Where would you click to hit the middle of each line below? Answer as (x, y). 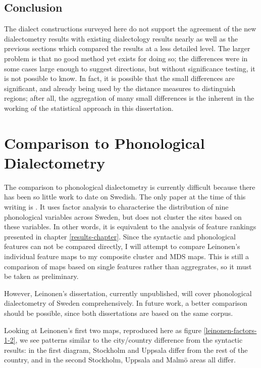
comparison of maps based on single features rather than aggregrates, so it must (128, 266)
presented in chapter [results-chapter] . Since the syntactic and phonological (120, 236)
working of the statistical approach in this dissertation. (89, 108)
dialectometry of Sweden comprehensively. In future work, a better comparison (126, 303)
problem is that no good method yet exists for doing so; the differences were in (126, 58)
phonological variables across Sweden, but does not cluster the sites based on (123, 216)
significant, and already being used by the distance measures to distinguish (120, 88)
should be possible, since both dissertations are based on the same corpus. (119, 313)
